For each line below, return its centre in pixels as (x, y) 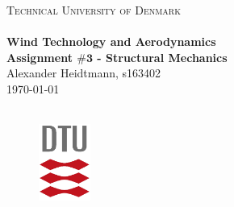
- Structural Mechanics (162, 57)
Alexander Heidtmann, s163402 (84, 73)
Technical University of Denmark (94, 10)
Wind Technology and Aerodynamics (111, 41)
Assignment (40, 57)
